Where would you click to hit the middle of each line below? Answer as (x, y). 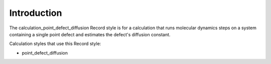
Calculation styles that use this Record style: (55, 44)
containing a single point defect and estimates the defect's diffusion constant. (90, 34)
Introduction (36, 13)
